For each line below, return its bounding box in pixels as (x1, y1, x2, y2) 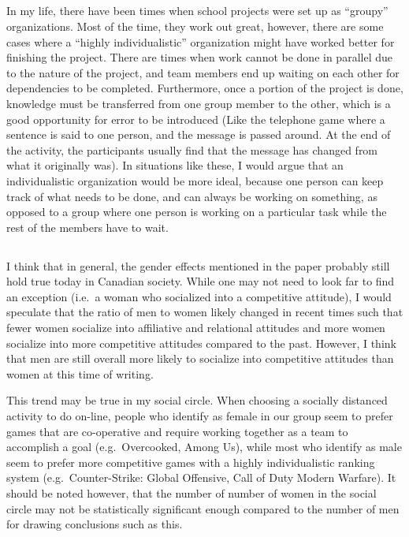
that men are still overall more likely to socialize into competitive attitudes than (6, 350, 394, 367)
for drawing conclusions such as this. (6, 516, 183, 532)
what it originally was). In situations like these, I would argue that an (6, 157, 344, 173)
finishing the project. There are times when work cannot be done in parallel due (6, 49, 392, 65)
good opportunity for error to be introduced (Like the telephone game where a (6, 110, 385, 127)
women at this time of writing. (6, 365, 154, 382)
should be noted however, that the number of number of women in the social (6, 485, 377, 501)
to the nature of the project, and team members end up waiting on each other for (6, 64, 400, 80)
